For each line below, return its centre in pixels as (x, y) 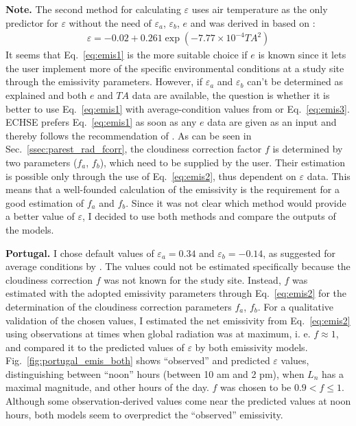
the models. (30, 229)
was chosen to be (256, 387)
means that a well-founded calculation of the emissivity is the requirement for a (173, 189)
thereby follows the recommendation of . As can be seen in (129, 135)
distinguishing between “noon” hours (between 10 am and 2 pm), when (155, 373)
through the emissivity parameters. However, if (104, 81)
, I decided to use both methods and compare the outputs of (209, 216)
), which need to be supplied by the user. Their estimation (222, 162)
